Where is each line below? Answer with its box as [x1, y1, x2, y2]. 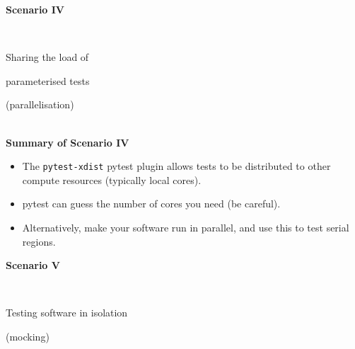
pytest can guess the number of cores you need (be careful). [22, 196, 281, 211]
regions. [22, 234, 56, 248]
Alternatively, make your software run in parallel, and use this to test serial [22, 220, 349, 234]
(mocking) [6, 328, 50, 343]
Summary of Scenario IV [6, 135, 129, 149]
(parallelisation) [6, 97, 74, 112]
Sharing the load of [6, 50, 89, 64]
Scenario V [6, 258, 60, 273]
